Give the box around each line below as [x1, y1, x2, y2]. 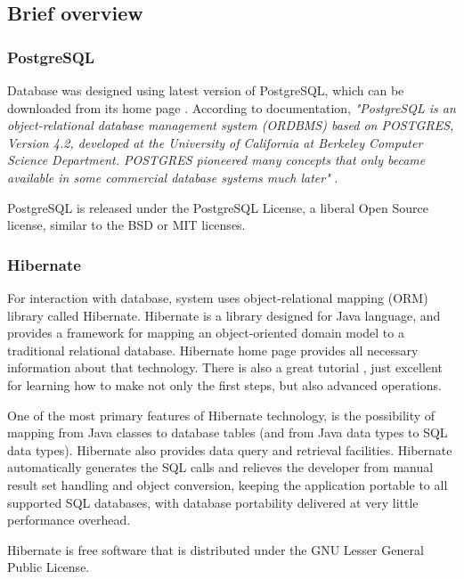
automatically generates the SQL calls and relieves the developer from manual [7, 458, 434, 477]
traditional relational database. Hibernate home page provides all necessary [7, 340, 419, 359]
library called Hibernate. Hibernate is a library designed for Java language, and [7, 306, 441, 324]
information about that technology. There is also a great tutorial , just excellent [7, 358, 443, 377]
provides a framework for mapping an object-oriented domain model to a [7, 323, 404, 342]
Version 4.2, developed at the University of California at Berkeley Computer [7, 133, 423, 151]
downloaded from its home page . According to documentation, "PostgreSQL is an [7, 98, 456, 117]
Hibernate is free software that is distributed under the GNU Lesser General [7, 540, 424, 559]
